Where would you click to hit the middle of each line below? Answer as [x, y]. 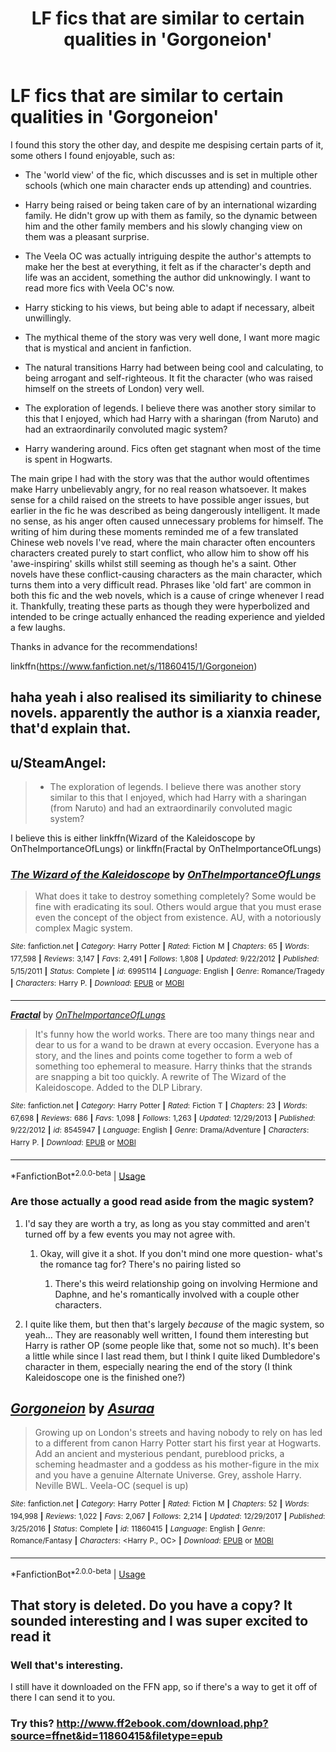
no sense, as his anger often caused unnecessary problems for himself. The [167, 521]
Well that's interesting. [67, 1665]
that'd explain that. [71, 728]
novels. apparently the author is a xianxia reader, [165, 713]
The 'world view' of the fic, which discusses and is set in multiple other [171, 174]
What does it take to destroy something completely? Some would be [175, 896]
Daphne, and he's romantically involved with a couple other [177, 1294]
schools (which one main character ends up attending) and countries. [168, 185]
